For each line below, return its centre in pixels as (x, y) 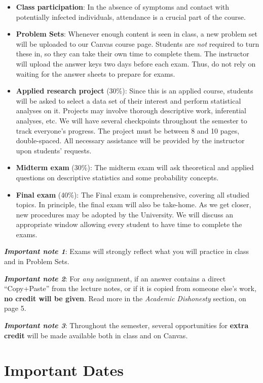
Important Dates (64, 370)
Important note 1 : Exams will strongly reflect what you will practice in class (127, 251)
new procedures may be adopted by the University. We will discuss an (125, 214)
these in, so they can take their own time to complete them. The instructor (133, 54)
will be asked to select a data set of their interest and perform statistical (128, 100)
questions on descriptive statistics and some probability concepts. (117, 177)
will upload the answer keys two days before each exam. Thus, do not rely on (136, 63)
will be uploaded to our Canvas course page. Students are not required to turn (138, 43)
